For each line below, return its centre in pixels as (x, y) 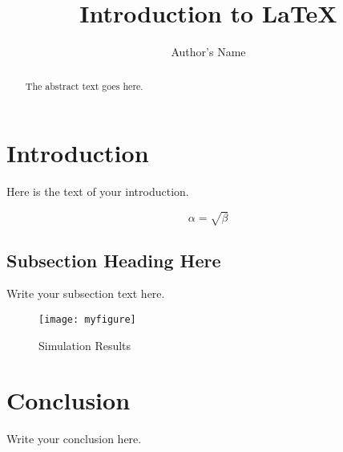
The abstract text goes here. (84, 86)
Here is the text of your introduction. (98, 191)
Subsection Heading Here (114, 260)
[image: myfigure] (87, 320)
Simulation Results (85, 345)
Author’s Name (208, 52)
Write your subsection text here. (86, 293)
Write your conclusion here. (74, 439)
